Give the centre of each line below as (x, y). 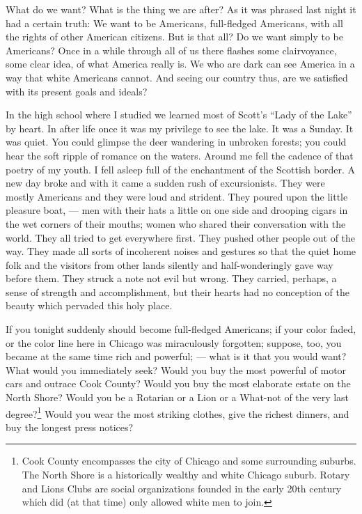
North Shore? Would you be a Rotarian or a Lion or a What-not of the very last (178, 397)
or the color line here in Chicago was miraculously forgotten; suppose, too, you (174, 342)
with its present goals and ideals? (77, 91)
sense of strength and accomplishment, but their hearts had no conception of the (178, 291)
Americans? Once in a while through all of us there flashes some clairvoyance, (171, 50)
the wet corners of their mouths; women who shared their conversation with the (176, 223)
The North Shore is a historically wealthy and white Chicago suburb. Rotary (186, 475)
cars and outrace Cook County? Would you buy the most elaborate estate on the (178, 383)
